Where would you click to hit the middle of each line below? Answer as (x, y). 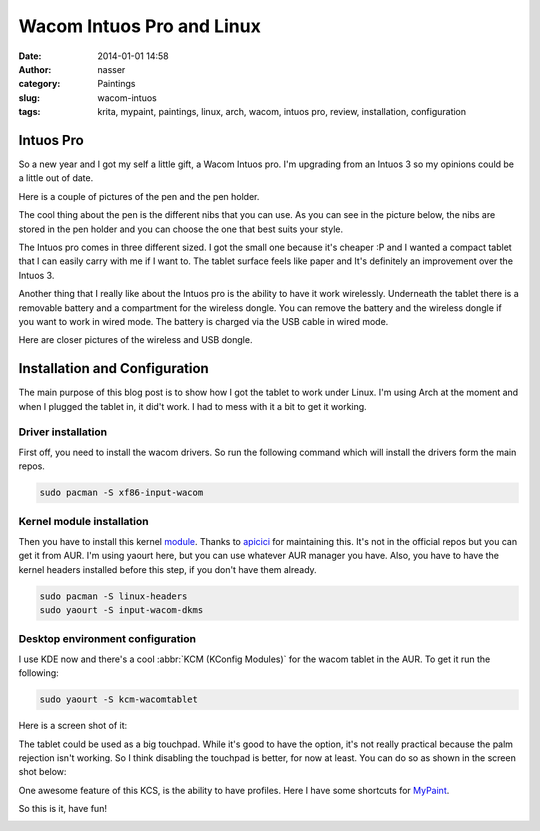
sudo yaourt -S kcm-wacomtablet (119, 699)
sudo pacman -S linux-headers (113, 596)
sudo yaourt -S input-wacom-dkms (121, 610)
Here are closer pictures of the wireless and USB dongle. (135, 340)
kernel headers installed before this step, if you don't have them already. (167, 569)
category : (39, 84)
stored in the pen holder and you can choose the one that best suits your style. (181, 229)
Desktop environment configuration (107, 639)
